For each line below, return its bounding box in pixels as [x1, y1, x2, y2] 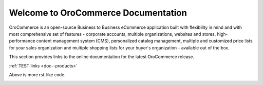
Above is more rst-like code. [9, 71, 66, 78]
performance [9, 38, 36, 44]
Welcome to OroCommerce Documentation [9, 7, 187, 18]
